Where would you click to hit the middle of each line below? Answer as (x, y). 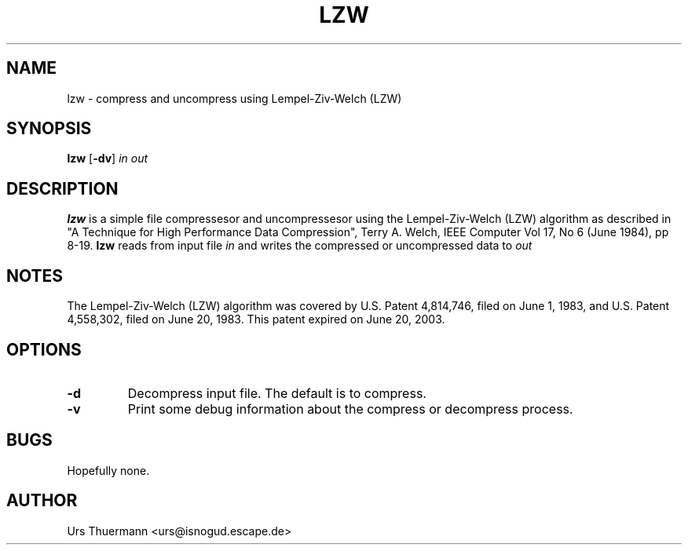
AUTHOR (42, 501)
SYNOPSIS (49, 129)
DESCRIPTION (62, 188)
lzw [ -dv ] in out (108, 159)
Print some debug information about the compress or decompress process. (350, 409)
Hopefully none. (108, 470)
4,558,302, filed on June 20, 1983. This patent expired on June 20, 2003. (256, 319)
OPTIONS (44, 349)
